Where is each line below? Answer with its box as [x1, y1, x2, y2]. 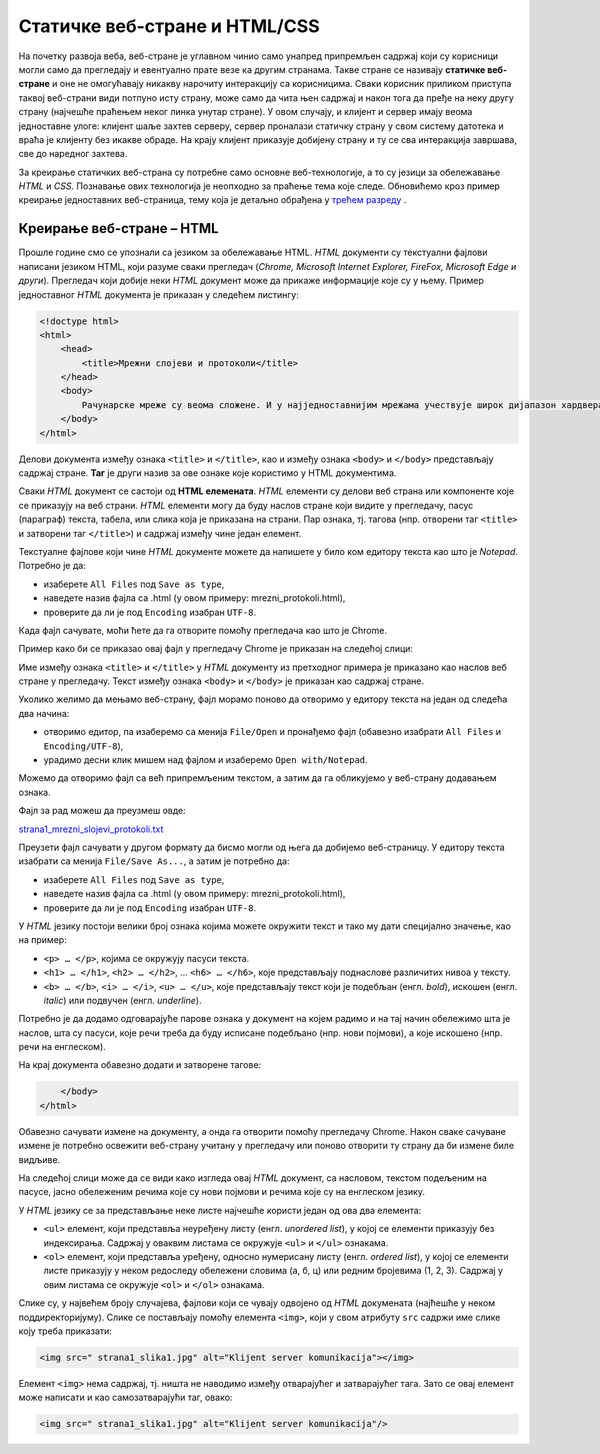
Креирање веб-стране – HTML [18, 220, 219, 237]
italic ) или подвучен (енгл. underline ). [43, 994, 202, 1006]
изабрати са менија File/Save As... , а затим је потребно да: [18, 855, 290, 867]
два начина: [18, 707, 70, 719]
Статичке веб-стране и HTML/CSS [18, 15, 320, 37]
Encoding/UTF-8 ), [43, 740, 124, 752]
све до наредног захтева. [18, 148, 128, 160]
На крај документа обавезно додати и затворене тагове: [18, 1059, 262, 1071]
